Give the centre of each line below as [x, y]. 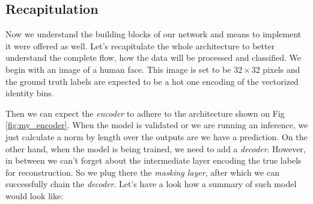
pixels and [281, 69]
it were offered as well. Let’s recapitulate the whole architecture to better [140, 45]
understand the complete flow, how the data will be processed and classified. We [153, 57]
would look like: [35, 195]
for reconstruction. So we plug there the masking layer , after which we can [142, 172]
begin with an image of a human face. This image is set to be [118, 69]
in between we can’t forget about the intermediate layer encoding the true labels [153, 160]
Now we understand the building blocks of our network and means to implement [153, 34]
